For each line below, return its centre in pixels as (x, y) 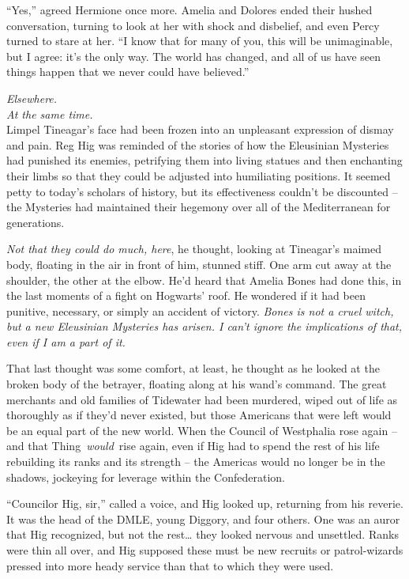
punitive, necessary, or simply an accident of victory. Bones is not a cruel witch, (200, 310)
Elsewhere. (32, 98)
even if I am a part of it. (66, 341)
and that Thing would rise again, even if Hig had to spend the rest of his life (193, 446)
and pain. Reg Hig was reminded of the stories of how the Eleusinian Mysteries (198, 144)
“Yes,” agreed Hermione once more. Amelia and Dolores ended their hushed (189, 9)
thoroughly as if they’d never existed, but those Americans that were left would (199, 415)
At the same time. (50, 114)
